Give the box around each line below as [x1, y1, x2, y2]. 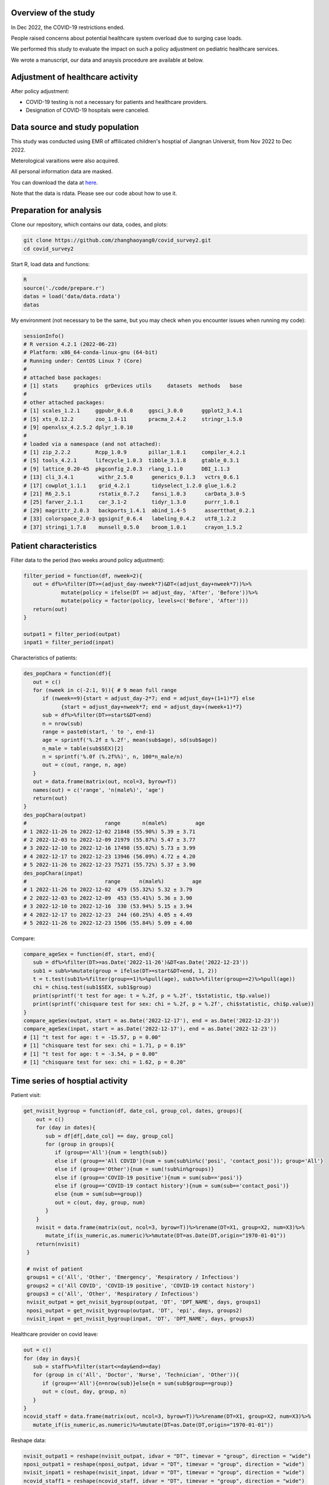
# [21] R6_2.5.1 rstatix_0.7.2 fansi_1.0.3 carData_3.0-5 [23, 491, 246, 497]
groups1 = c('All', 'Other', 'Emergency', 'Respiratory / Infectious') [27, 1274, 239, 1281]
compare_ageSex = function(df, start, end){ [23, 950, 155, 958]
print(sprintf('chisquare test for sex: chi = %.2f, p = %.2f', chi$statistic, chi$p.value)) [33, 1001, 314, 1007]
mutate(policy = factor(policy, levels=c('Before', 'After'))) [60, 598, 249, 604]
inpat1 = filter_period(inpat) [23, 639, 115, 646]
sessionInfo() [23, 333, 65, 339]
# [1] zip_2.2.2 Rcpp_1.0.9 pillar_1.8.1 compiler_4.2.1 [23, 449, 246, 456]
